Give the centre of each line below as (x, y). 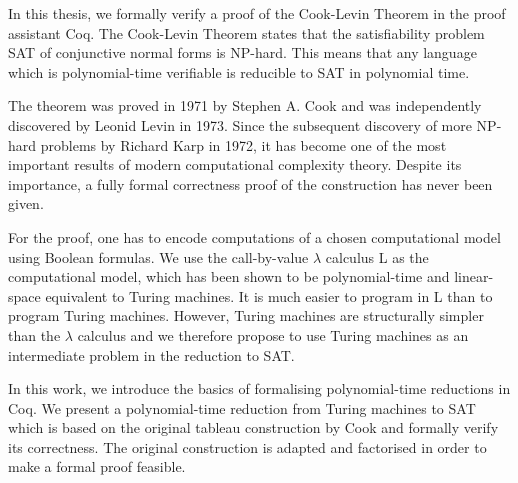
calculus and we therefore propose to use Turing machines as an (273, 334)
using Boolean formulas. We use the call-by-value (158, 256)
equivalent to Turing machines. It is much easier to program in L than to (269, 295)
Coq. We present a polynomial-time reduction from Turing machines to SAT (242, 407)
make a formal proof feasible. (97, 466)
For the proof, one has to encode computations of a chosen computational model (254, 236)
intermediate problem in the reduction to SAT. (151, 354)
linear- (474, 276)
